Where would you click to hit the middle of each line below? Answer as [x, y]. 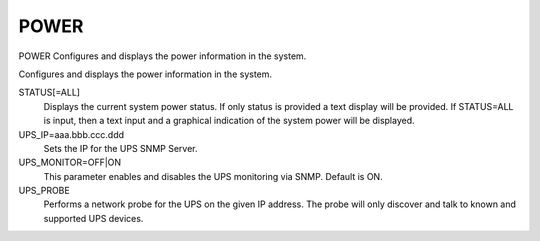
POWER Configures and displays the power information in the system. [162, 56]
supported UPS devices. [93, 218]
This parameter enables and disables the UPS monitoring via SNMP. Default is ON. [213, 176]
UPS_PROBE [44, 191]
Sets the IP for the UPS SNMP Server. [120, 148]
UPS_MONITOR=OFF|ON [70, 162]
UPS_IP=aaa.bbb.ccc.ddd [71, 134]
